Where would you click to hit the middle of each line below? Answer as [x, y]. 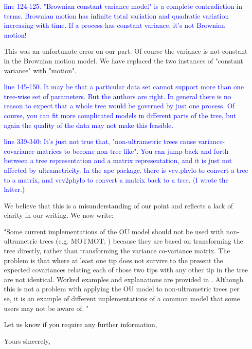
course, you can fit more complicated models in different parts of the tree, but [120, 115]
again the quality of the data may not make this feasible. [89, 125]
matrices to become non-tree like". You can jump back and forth [133, 151]
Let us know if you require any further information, [81, 324]
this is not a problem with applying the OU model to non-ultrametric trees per [122, 289]
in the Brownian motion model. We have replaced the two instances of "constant [124, 60]
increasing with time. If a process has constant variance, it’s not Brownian [115, 25]
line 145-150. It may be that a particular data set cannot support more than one [124, 87]
